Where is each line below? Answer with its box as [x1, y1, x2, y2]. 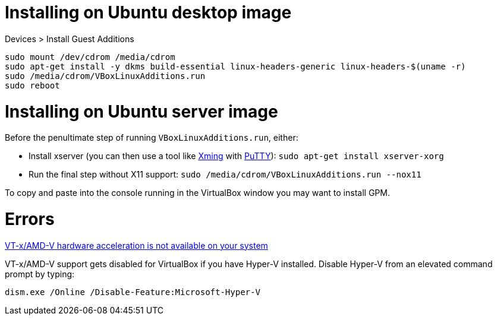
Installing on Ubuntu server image [5, 101, 278, 122]
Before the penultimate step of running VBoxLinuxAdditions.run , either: [5, 132, 298, 143]
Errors [5, 209, 55, 229]
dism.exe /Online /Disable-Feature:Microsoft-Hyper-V [5, 287, 260, 297]
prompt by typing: [5, 268, 75, 279]
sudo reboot [5, 80, 60, 90]
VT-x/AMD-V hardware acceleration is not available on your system [5, 240, 268, 251]
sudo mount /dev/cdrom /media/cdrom [5, 52, 175, 62]
